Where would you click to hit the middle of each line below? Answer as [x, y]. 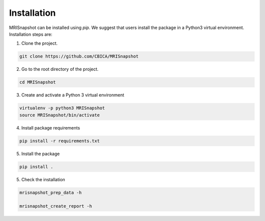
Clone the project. [40, 43]
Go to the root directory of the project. [60, 69]
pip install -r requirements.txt [60, 141]
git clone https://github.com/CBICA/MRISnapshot [79, 56]
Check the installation [43, 179]
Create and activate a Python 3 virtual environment [73, 95]
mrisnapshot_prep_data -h [51, 192]
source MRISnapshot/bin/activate [60, 115]
